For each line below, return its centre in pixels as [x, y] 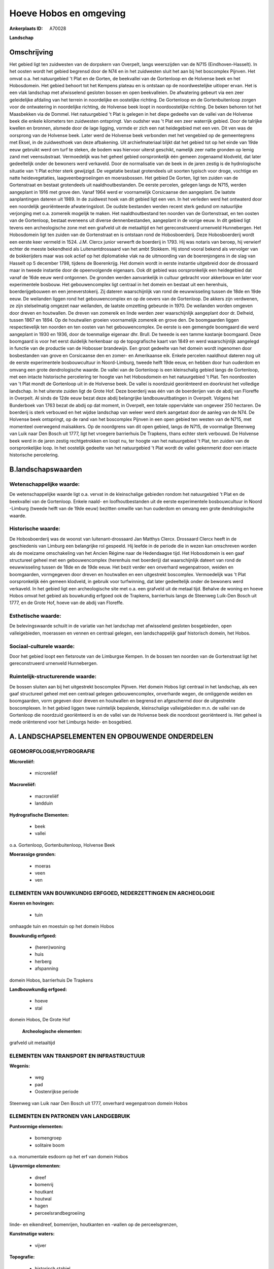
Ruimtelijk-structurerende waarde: [53, 677]
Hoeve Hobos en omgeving [67, 13]
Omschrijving [31, 52]
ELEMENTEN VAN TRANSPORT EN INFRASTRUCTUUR [77, 1056]
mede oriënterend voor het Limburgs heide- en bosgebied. [71, 722]
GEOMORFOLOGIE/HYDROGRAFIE [52, 751]
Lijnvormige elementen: [35, 1166]
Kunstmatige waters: [32, 1234]
